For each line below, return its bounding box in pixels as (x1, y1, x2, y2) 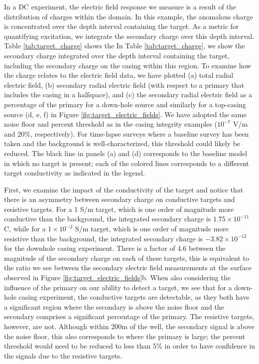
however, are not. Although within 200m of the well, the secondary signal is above (4, 321, 255, 331)
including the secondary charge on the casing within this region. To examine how (4, 60, 252, 70)
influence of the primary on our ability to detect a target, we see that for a (4, 282, 232, 292)
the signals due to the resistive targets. (4, 350, 122, 361)
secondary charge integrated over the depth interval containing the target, (4, 50, 230, 60)
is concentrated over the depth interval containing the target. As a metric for (4, 21, 239, 31)
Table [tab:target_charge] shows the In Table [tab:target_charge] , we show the (4, 40, 245, 51)
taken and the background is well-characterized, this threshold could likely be (4, 138, 241, 149)
